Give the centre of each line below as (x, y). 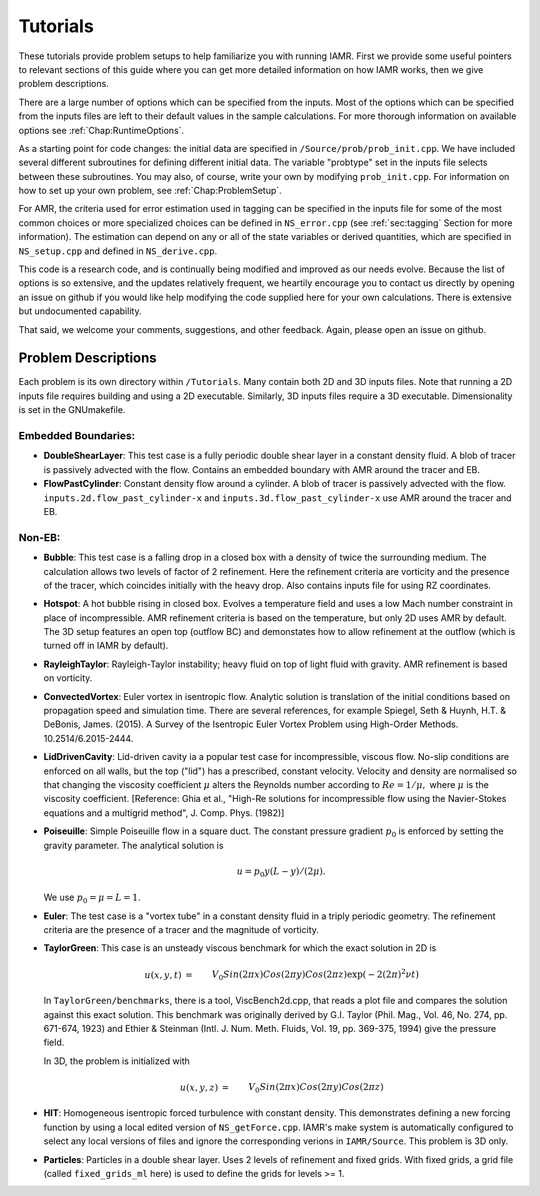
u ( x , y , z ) (199, 1087)
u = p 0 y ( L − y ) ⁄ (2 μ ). (281, 872)
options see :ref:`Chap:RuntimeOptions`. (101, 130)
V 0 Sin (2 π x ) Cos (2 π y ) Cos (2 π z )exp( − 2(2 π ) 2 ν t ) (315, 974)
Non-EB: (39, 537)
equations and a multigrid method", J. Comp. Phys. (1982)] (164, 812)
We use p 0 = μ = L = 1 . (92, 898)
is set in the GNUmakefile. (72, 410)
